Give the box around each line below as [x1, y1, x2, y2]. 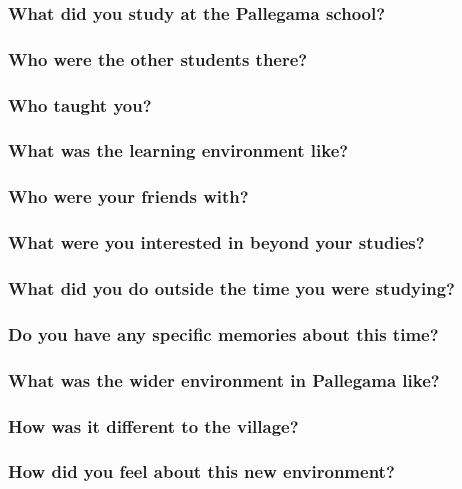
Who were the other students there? [8, 46, 308, 71]
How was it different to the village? [8, 413, 299, 438]
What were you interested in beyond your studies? [8, 230, 425, 255]
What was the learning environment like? [8, 138, 349, 163]
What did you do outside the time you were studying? [8, 275, 455, 300]
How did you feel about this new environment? [8, 459, 395, 484]
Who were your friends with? [8, 184, 249, 209]
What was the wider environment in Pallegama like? [8, 367, 440, 392]
